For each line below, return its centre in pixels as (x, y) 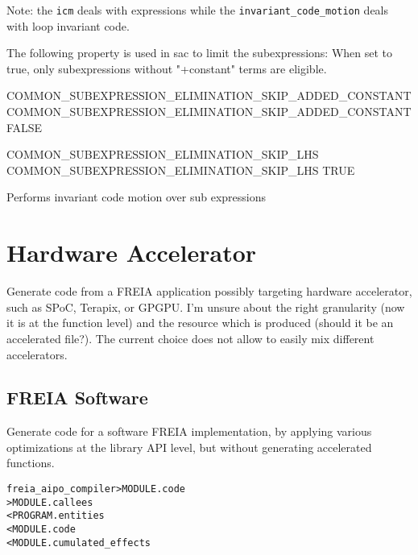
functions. (31, 463)
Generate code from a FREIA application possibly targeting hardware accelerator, (209, 291)
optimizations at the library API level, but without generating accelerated (189, 447)
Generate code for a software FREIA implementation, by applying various (189, 431)
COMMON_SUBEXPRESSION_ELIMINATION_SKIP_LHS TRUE (181, 170)
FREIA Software (77, 398)
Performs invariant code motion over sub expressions (136, 197)
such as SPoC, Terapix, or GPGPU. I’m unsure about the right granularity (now (206, 306)
